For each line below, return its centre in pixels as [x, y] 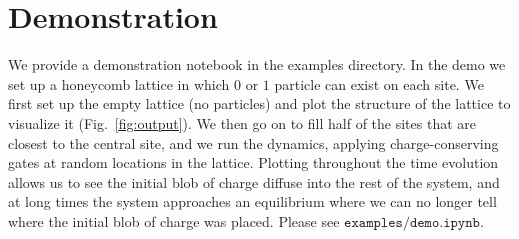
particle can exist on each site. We [379, 83]
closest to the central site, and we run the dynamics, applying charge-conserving [253, 142]
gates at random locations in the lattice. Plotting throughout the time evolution [253, 162]
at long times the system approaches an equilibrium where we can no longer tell [252, 201]
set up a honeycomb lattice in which [119, 83]
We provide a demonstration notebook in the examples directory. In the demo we [257, 64]
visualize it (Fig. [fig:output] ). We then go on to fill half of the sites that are [242, 122]
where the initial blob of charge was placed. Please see [174, 220]
